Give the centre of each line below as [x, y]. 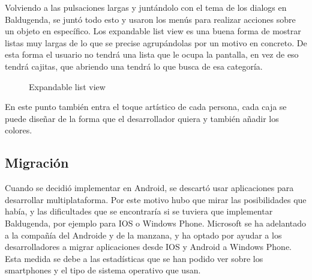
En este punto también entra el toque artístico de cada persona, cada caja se [146, 107]
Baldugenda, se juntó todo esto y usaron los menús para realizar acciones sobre [150, 19]
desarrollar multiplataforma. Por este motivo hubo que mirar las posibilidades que [156, 199]
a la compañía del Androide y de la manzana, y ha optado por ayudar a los [143, 235]
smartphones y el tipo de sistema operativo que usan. [103, 270]
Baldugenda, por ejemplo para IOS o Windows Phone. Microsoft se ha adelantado [156, 223]
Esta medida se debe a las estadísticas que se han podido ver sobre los [134, 258]
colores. [19, 130]
